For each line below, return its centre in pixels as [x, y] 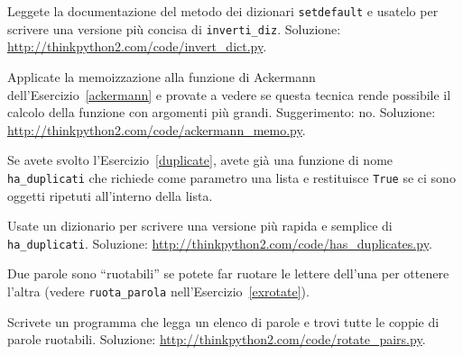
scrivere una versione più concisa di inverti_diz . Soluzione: [174, 28]
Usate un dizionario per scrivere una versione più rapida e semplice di [200, 226]
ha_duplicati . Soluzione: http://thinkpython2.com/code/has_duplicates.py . [220, 243]
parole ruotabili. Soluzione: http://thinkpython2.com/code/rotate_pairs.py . [217, 339]
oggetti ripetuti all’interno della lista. [110, 195]
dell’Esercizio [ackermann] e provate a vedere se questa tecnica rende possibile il [229, 94]
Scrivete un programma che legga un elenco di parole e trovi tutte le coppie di [223, 321]
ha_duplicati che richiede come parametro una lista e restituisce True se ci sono [231, 177]
